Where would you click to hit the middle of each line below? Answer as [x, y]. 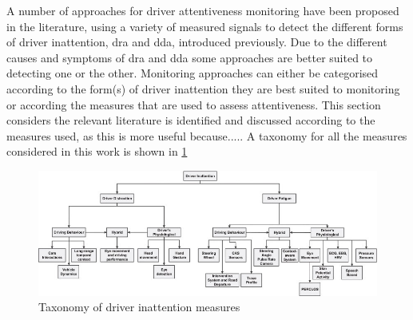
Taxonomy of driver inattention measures [139, 307]
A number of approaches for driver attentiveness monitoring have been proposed [203, 10]
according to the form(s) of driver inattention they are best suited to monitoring [203, 88]
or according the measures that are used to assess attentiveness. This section [194, 104]
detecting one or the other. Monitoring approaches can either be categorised [193, 73]
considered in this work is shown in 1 [97, 151]
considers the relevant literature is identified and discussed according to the [191, 120]
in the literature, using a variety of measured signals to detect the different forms [205, 26]
